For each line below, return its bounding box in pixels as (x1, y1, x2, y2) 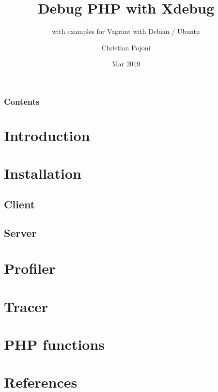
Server (4, 225, 37, 240)
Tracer (4, 296, 48, 316)
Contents (4, 95, 40, 107)
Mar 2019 (112, 59, 140, 69)
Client (4, 196, 35, 211)
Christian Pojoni (101, 42, 151, 52)
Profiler (4, 258, 56, 278)
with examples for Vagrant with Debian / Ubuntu (52, 26, 200, 36)
